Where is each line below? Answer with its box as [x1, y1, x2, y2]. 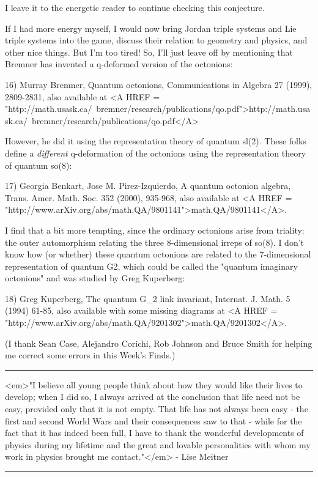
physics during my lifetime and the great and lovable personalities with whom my [5, 438, 311, 451]
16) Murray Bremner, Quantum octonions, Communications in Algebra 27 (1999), [5, 78, 312, 91]
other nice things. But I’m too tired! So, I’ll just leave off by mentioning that [5, 45, 293, 58]
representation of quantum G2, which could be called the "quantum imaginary [5, 259, 298, 272]
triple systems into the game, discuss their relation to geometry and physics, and [5, 34, 308, 46]
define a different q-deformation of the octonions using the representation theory [5, 146, 306, 159]
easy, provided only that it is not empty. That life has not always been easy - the [5, 402, 308, 415]
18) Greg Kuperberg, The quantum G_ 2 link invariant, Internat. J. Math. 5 [5, 292, 290, 305]
